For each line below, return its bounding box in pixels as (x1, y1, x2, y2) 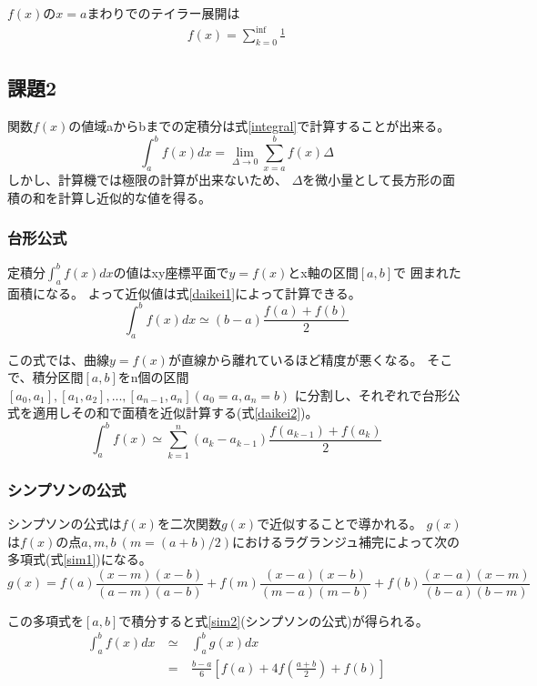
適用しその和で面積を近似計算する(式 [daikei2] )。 (32, 403, 319, 422)
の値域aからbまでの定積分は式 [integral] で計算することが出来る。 (68, 116, 451, 136)
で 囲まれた (393, 262, 461, 281)
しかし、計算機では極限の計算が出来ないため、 (7, 170, 288, 189)
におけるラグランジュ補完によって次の (232, 531, 460, 550)
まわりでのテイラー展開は (86, 4, 240, 22)
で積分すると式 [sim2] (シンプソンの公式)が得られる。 (118, 610, 429, 630)
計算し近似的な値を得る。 (57, 187, 211, 207)
